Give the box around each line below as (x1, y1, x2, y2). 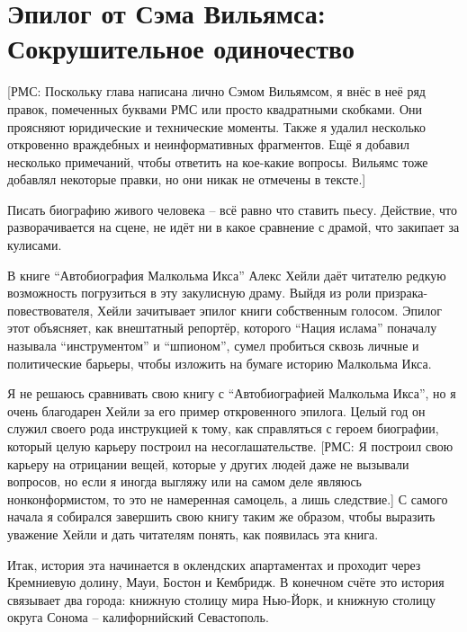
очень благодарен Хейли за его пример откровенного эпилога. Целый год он (7, 401, 426, 420)
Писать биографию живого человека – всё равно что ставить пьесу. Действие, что (7, 200, 457, 218)
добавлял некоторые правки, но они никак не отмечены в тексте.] (7, 170, 366, 189)
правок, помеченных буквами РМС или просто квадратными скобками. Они (7, 99, 423, 118)
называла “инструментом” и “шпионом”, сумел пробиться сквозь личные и (7, 336, 419, 355)
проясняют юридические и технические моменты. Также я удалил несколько (7, 117, 426, 136)
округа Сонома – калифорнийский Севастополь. (7, 608, 269, 627)
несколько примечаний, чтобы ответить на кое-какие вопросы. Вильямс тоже (7, 152, 428, 171)
